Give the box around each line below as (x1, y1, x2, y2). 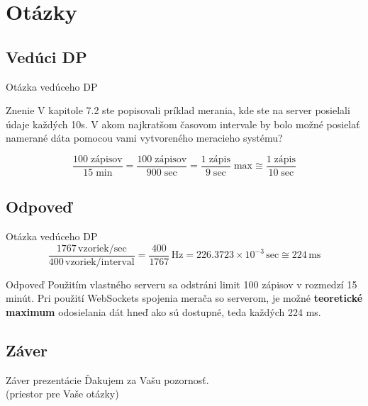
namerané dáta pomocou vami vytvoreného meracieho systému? (6, 130, 283, 145)
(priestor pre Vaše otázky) (6, 386, 119, 401)
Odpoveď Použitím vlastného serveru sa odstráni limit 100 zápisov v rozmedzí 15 (6, 276, 357, 291)
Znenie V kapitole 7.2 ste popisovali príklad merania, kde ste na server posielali (6, 103, 350, 118)
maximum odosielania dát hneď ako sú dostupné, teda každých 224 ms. (6, 305, 321, 320)
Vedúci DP (6, 45, 87, 67)
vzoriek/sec (78, 243, 127, 254)
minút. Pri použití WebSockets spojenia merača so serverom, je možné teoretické (6, 291, 363, 305)
